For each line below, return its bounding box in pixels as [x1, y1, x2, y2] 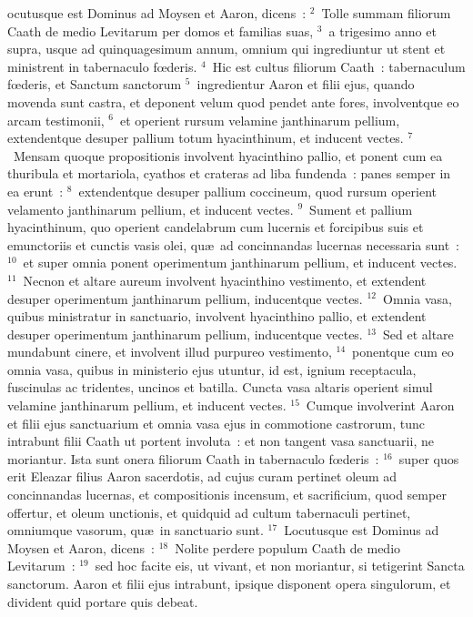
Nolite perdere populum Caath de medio [175, 538, 401, 557]
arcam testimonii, [7, 110, 105, 129]
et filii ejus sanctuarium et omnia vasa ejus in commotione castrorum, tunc [7, 413, 425, 432]
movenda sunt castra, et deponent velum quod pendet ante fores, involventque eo [7, 92, 459, 111]
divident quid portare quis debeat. [7, 592, 198, 611]
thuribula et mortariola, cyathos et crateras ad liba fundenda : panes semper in [7, 164, 451, 183]
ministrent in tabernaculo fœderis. [7, 56, 197, 76]
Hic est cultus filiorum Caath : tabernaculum [212, 56, 466, 76]
